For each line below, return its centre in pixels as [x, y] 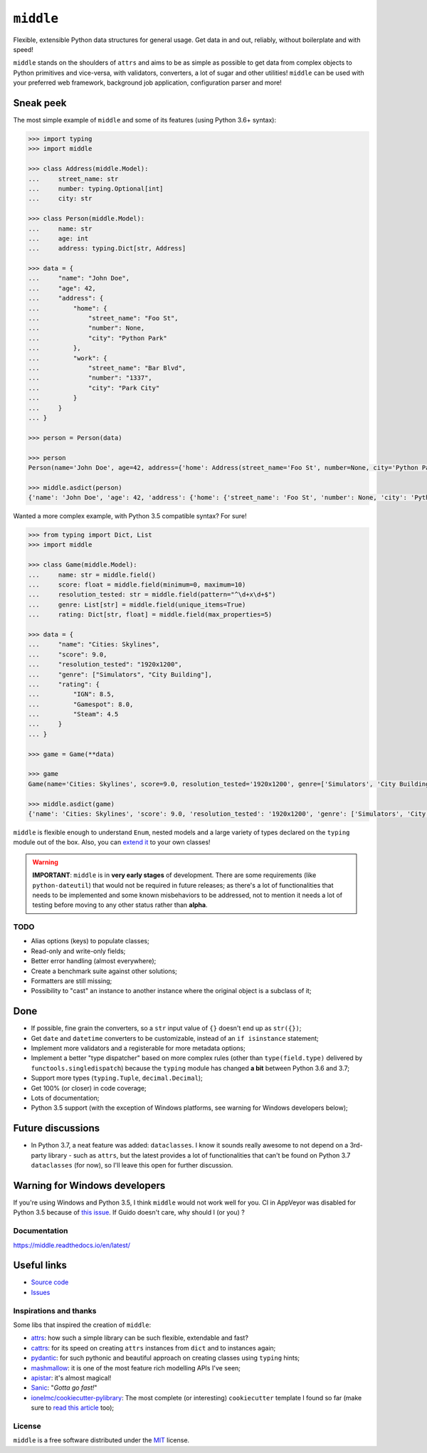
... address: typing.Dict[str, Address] [107, 248]
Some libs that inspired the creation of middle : [82, 1325]
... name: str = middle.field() [92, 575]
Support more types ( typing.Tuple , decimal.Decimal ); [117, 1078]
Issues [41, 1292]
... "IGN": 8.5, [72, 694]
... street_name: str [73, 179]
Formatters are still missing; [72, 981]
